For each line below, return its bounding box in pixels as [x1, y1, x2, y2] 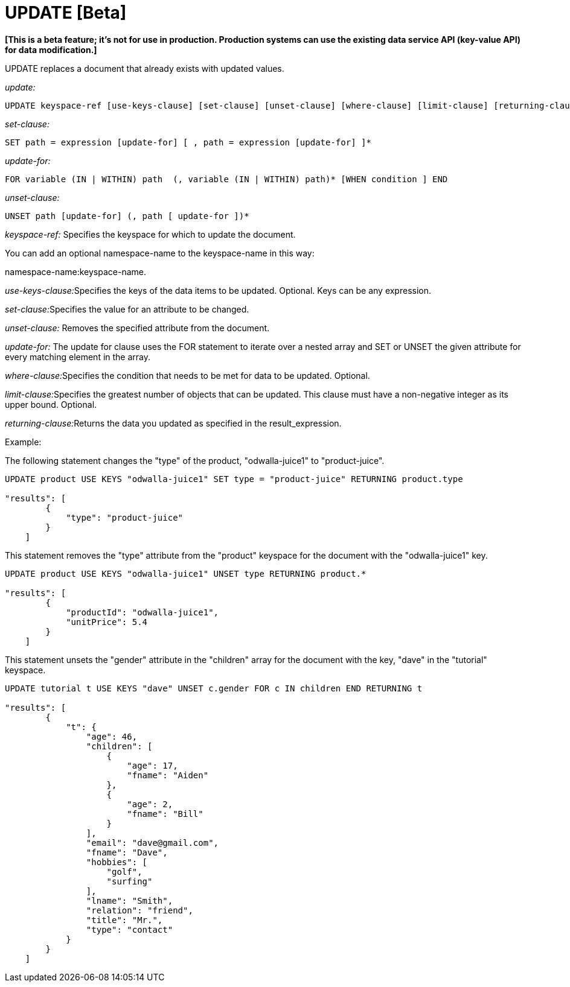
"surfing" [106, 876, 153, 886]
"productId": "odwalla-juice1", [66, 607, 219, 617]
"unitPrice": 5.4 [66, 617, 148, 627]
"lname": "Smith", [86, 895, 173, 906]
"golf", [106, 866, 142, 877]
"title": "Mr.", [86, 915, 163, 925]
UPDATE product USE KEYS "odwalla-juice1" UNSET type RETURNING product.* [5, 568, 367, 579]
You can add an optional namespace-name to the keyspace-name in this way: [5, 247, 315, 258]
